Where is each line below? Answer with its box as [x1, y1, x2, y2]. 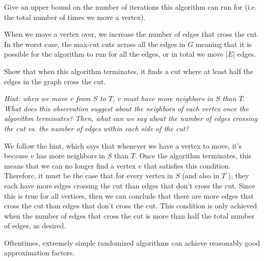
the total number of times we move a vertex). [4, 11, 146, 22]
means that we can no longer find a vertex [4, 160, 136, 171]
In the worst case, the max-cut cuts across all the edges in [4, 38, 186, 49]
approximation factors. [4, 247, 75, 258]
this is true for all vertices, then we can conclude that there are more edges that [4, 190, 254, 201]
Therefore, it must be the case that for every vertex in [4, 170, 173, 181]
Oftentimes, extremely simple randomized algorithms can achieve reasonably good [4, 237, 260, 248]
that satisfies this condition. [144, 160, 231, 171]
